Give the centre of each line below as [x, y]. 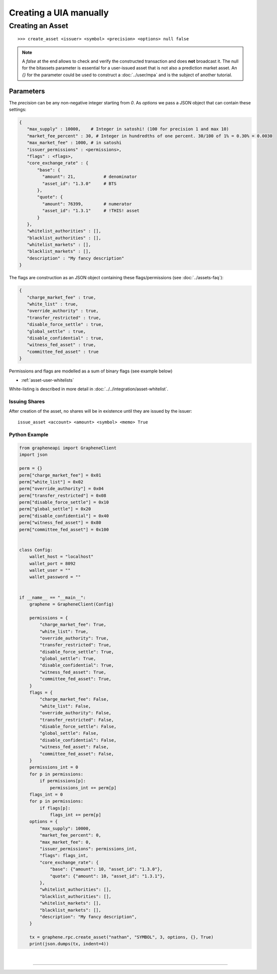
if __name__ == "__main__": [52, 597]
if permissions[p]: [63, 781]
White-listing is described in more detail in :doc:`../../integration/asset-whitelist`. [89, 389]
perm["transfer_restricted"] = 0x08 [63, 495]
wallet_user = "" [50, 570]
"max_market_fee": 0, [65, 842]
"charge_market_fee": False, [74, 699]
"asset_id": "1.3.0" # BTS [79, 184]
